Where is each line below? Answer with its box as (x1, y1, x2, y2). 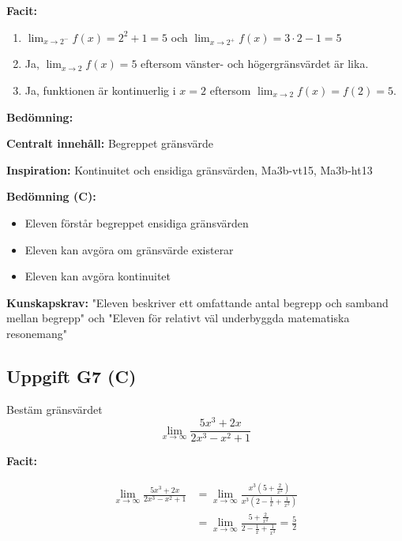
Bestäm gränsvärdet (6, 400, 103, 417)
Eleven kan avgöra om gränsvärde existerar (24, 241, 234, 257)
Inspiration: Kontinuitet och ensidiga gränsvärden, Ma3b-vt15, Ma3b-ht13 (6, 161, 373, 178)
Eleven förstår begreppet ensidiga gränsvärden (24, 214, 249, 231)
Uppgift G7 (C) (6, 363, 137, 388)
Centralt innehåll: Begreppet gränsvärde (6, 135, 213, 152)
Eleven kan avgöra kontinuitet (24, 268, 171, 284)
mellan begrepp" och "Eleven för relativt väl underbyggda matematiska (6, 310, 350, 326)
